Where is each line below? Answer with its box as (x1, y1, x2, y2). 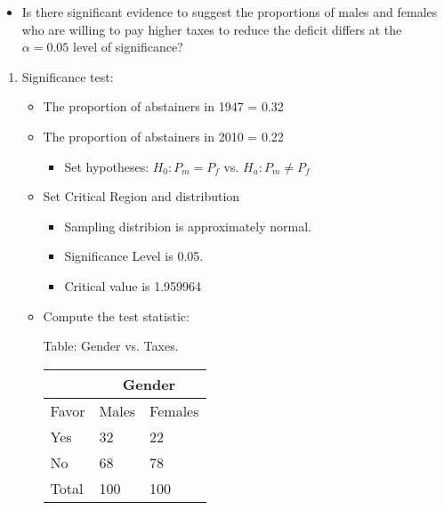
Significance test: (21, 67, 114, 85)
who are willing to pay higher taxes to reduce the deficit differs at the (21, 20, 402, 38)
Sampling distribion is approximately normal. (64, 216, 311, 235)
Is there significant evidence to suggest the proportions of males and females (21, 3, 438, 20)
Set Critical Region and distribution (43, 187, 240, 206)
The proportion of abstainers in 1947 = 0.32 (43, 97, 284, 116)
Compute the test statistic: (43, 306, 190, 325)
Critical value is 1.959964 (64, 276, 202, 295)
